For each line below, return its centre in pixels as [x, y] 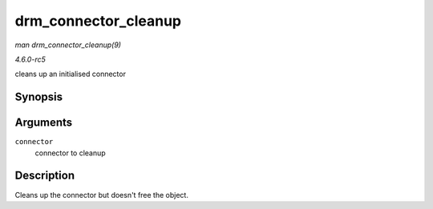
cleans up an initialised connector [70, 74]
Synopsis [39, 97]
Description [45, 176]
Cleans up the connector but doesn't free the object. [101, 195]
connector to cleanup [70, 153]
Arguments [44, 123]
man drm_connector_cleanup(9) [68, 45]
